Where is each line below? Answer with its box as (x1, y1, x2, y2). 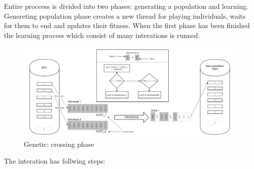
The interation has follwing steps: (4, 155, 105, 166)
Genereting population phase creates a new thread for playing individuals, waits (4, 10, 246, 21)
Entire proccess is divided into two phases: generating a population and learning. (4, 1, 249, 11)
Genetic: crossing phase (24, 139, 94, 149)
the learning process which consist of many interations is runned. (4, 30, 200, 40)
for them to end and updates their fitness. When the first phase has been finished (4, 20, 250, 31)
